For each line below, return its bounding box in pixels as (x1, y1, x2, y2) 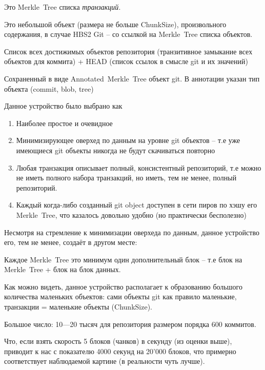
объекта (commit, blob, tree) (4, 83, 94, 94)
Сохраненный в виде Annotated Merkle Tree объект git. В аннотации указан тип (4, 73, 260, 84)
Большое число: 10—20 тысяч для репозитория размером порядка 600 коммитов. (4, 318, 256, 329)
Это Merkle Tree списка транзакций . (4, 2, 121, 12)
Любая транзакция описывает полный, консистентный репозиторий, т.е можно (16, 162, 261, 173)
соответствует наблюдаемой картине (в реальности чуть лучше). (4, 356, 205, 366)
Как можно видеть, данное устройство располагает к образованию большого (4, 281, 242, 292)
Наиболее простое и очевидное (16, 117, 113, 128)
